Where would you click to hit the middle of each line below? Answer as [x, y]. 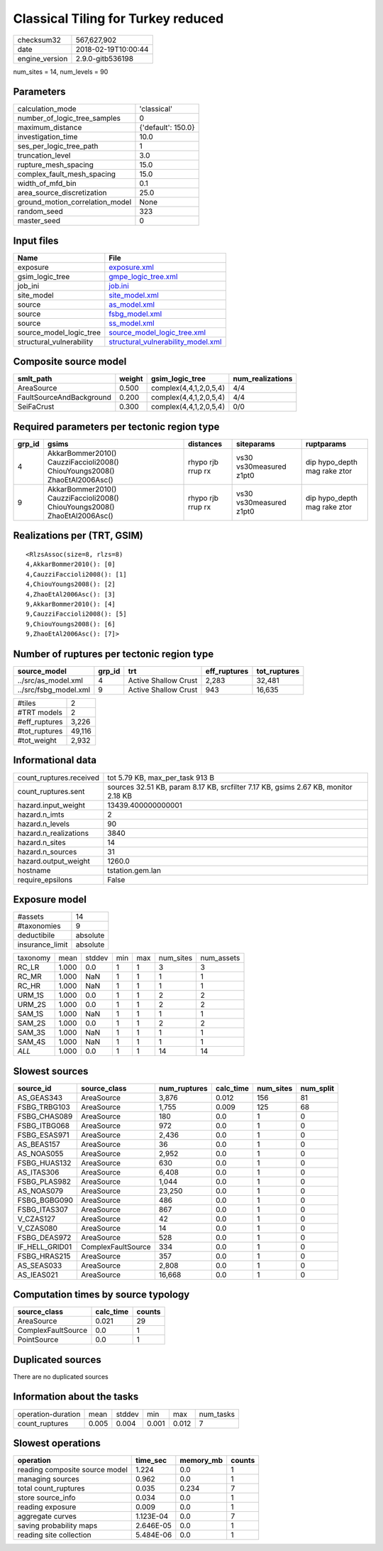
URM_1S [30, 996]
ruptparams [326, 444]
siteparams [256, 444]
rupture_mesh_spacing [55, 165]
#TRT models [40, 712]
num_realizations [263, 379]
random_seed [40, 212]
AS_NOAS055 [40, 1153]
